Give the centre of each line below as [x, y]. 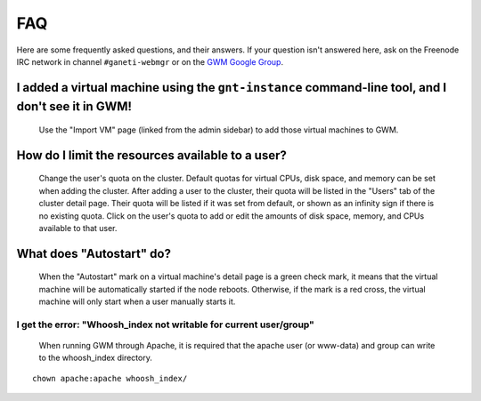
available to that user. [78, 228]
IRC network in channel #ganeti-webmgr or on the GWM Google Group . [150, 61]
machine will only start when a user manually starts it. [137, 301]
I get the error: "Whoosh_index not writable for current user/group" [166, 325]
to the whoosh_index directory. [96, 358]
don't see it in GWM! [74, 107]
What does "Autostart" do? [94, 253]
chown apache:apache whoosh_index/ [110, 378]
